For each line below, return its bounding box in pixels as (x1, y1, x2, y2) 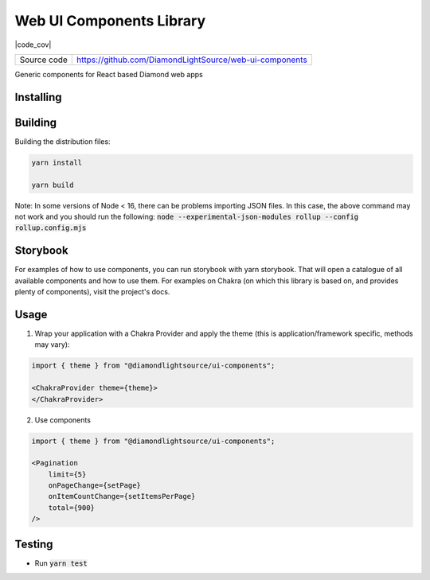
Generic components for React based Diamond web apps (14, 69, 203, 79)
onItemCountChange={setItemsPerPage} (48, 492, 196, 501)
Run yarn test (34, 558, 88, 568)
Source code (19, 54, 68, 65)
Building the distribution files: (14, 136, 111, 146)
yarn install (31, 158, 83, 167)
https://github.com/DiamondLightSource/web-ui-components (76, 54, 308, 65)
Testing (14, 537, 53, 551)
